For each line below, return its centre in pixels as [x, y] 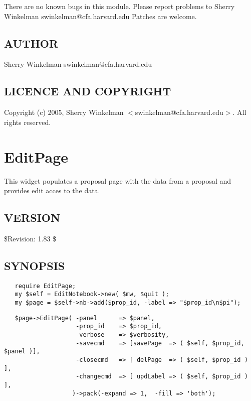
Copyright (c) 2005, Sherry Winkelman [64, 112]
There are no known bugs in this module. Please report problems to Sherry [119, 6]
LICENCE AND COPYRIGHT [88, 91]
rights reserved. [28, 122]
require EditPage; [45, 286]
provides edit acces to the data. [52, 190]
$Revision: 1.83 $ [30, 238]
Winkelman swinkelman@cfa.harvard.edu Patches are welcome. [100, 16]
